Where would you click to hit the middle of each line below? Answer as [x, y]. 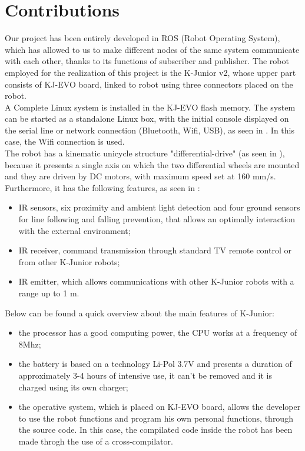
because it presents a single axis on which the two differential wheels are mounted [152, 164]
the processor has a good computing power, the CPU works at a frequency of [158, 333]
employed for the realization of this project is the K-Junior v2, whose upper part [150, 72]
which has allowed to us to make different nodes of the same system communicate [152, 49]
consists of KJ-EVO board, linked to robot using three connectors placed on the [149, 84]
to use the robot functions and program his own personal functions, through [156, 418]
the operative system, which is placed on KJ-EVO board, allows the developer [160, 407]
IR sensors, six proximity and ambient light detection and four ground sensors [159, 207]
